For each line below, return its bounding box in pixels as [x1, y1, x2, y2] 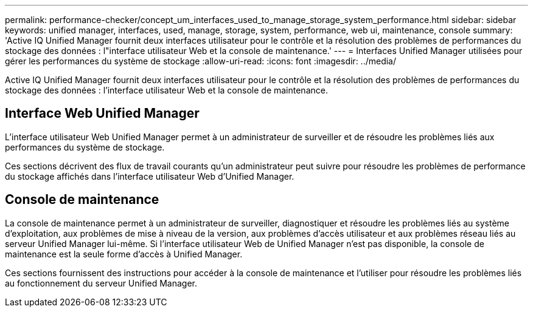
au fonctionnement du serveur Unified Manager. [5, 277, 198, 288]
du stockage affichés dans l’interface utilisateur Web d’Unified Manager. [5, 171, 294, 181]
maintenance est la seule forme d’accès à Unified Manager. [5, 248, 243, 259]
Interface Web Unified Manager [5, 106, 200, 121]
